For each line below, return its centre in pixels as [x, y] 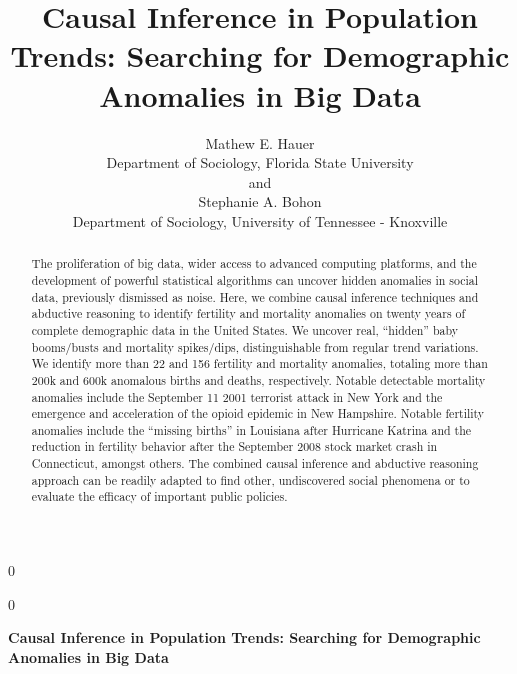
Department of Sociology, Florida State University [260, 162]
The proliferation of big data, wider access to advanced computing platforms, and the [254, 263]
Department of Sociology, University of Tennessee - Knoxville [260, 220]
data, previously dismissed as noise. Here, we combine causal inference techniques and [255, 296]
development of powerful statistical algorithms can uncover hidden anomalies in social [255, 279]
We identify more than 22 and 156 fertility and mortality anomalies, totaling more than [259, 363]
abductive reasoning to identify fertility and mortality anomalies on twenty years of [248, 313]
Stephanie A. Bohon [260, 201]
